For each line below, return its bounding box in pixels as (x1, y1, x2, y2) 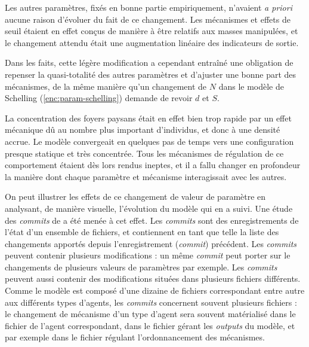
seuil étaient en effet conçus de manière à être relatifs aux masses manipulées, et (5, 25, 298, 37)
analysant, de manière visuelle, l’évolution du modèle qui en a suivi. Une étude (5, 202, 293, 214)
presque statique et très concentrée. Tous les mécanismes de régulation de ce (5, 147, 284, 159)
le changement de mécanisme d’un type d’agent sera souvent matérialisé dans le (5, 308, 296, 320)
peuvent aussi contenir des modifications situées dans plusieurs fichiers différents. (5, 272, 301, 285)
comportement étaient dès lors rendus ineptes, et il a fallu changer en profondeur (5, 159, 301, 171)
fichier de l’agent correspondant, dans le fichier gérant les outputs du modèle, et (5, 319, 295, 331)
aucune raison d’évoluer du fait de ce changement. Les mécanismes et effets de (5, 13, 291, 25)
